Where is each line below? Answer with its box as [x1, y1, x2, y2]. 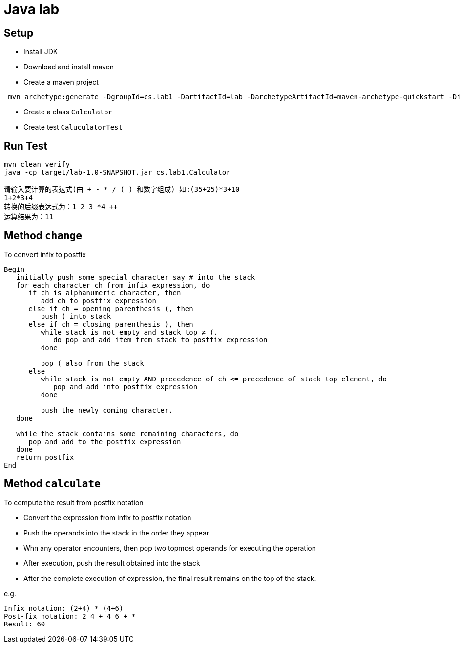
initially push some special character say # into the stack [16, 273, 255, 281]
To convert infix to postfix [4, 250, 86, 259]
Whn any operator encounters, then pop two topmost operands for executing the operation [23, 543, 316, 552]
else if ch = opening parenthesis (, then [28, 304, 193, 312]
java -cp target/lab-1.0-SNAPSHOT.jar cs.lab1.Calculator [4, 168, 230, 177]
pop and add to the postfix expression [28, 437, 181, 446]
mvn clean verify [4, 160, 70, 169]
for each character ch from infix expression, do [16, 281, 210, 289]
